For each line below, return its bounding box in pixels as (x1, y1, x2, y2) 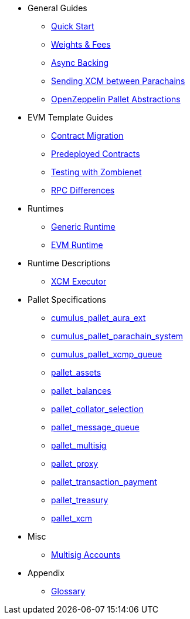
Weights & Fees (51, 39, 111, 49)
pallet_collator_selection (51, 404, 144, 414)
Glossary (51, 586, 86, 596)
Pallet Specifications (28, 295, 106, 305)
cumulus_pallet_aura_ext (51, 313, 146, 323)
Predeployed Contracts (51, 149, 140, 159)
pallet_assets (51, 367, 101, 377)
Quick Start (51, 21, 94, 31)
